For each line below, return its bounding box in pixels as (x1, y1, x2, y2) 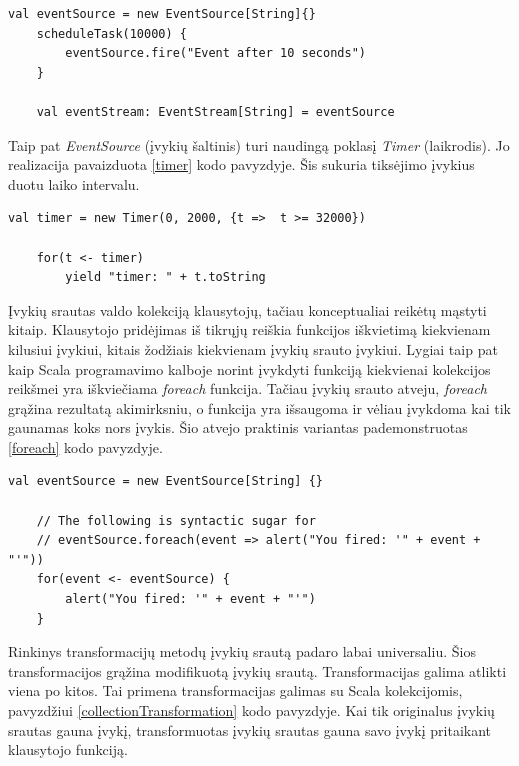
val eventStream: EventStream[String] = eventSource (36, 104, 395, 119)
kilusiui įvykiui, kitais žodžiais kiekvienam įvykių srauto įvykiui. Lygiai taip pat (8, 338, 498, 359)
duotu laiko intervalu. (8, 173, 140, 194)
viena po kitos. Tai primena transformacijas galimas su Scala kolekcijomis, (8, 680, 463, 701)
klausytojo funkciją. (8, 739, 128, 760)
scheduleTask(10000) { (36, 26, 187, 41)
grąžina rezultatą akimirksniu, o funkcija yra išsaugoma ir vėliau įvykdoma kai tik (8, 397, 511, 418)
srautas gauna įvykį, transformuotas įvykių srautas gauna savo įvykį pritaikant (8, 719, 492, 740)
